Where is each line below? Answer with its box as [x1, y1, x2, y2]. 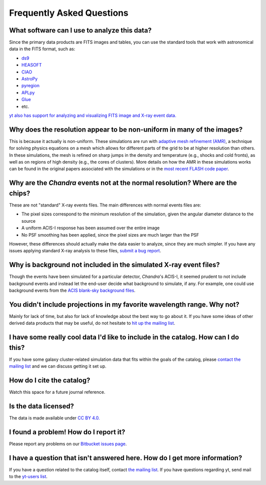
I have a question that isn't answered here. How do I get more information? [9, 453, 242, 462]
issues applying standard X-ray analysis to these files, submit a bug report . [9, 248, 161, 254]
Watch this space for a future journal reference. [9, 389, 105, 395]
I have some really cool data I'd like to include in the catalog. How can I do [9, 333, 239, 342]
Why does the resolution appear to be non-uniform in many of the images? [9, 125, 243, 134]
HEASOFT [21, 62, 42, 68]
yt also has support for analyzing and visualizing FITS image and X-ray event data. [9, 112, 177, 118]
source [21, 218, 36, 224]
